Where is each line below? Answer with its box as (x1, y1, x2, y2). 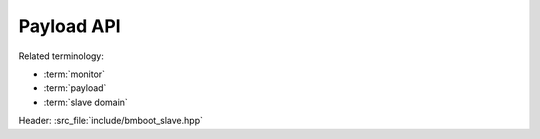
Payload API (18, 15, 121, 37)
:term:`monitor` (43, 68, 105, 80)
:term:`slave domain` (43, 96, 129, 108)
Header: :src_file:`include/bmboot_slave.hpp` (18, 115, 204, 127)
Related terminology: (18, 50, 105, 62)
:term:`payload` (43, 82, 107, 94)
